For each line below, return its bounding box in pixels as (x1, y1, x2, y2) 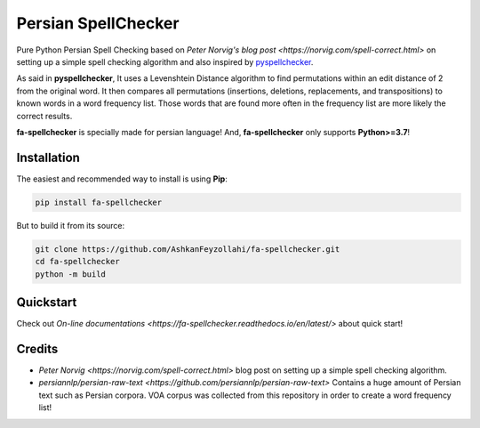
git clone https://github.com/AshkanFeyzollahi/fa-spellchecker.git (35, 244, 340, 254)
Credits (16, 341, 59, 356)
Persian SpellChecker (16, 13, 180, 33)
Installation (16, 149, 80, 165)
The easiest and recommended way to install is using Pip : (16, 174, 228, 184)
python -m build (35, 269, 107, 279)
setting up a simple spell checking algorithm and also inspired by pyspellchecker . (16, 56, 314, 67)
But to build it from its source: (16, 220, 125, 230)
